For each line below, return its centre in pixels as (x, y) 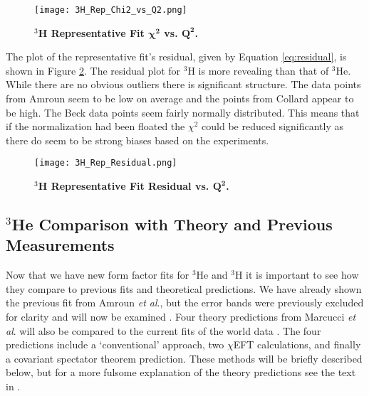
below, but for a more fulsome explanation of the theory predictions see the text (181, 372)
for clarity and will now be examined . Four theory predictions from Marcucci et (181, 317)
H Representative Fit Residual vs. (124, 186)
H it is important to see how (297, 275)
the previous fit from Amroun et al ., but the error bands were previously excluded (185, 303)
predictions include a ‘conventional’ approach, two (115, 344)
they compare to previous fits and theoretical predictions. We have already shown (184, 288)
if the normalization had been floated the (95, 126)
